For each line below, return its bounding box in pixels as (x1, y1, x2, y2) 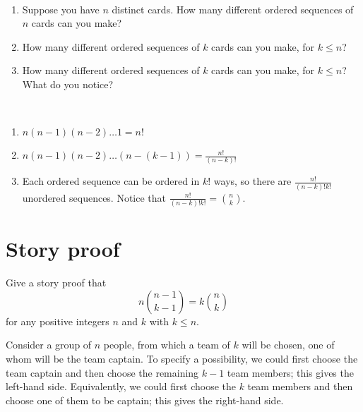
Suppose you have (22, 1, 100, 16)
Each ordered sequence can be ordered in (22, 174, 200, 188)
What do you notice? (22, 76, 114, 91)
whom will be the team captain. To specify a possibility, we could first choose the (6, 351, 358, 365)
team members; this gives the (227, 365, 354, 380)
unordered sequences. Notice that (22, 190, 167, 205)
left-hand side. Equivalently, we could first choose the (6, 379, 236, 394)
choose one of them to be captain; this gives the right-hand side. (6, 392, 284, 407)
